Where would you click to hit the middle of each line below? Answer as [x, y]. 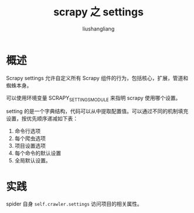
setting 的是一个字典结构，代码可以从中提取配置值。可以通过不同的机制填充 [97, 111]
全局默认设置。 [33, 161]
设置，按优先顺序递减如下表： [42, 119]
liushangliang [98, 29]
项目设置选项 [30, 146]
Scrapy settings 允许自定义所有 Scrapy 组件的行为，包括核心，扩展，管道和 [97, 78]
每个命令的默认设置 [38, 153]
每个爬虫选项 [30, 138]
